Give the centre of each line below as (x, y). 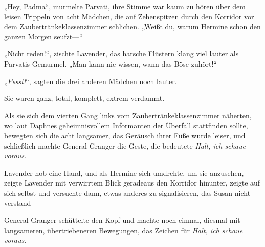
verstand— (21, 203)
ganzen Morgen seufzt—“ (43, 36)
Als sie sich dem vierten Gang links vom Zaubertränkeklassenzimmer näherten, (128, 115)
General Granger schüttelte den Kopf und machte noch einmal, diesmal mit (122, 220)
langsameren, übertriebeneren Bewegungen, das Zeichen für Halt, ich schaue (124, 230)
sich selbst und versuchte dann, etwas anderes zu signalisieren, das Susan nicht (127, 192)
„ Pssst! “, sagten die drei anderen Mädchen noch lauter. (91, 81)
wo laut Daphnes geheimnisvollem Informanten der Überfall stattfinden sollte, (126, 125)
